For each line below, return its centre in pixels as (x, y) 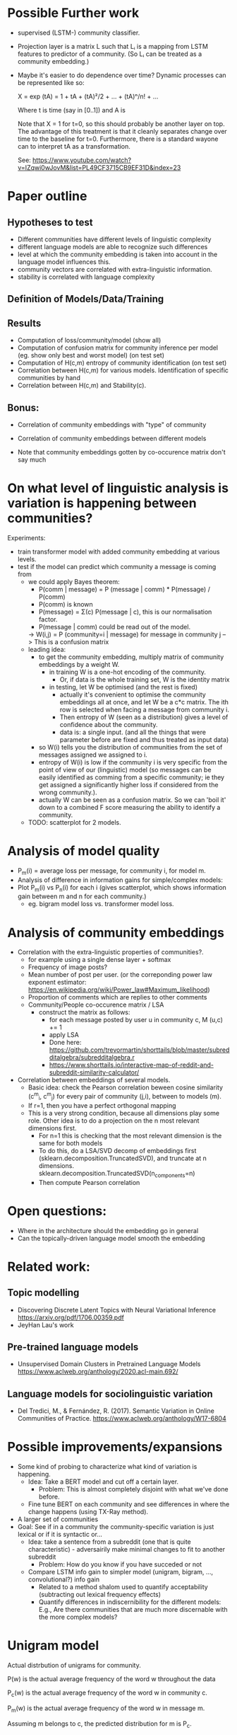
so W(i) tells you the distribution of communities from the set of (130, 747)
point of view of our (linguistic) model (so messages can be (125, 769)
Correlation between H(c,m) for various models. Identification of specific (123, 370)
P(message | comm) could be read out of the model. (115, 626)
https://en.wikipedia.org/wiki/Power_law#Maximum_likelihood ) (119, 990)
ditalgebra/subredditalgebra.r (92, 1058)
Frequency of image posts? (68, 967)
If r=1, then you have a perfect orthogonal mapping (102, 1105)
